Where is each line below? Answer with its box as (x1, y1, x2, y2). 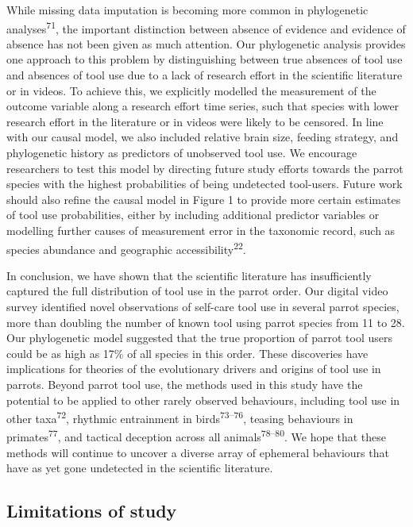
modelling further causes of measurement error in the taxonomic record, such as (6, 221, 396, 238)
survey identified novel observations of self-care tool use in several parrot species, (6, 298, 399, 314)
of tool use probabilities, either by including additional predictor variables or (6, 206, 380, 223)
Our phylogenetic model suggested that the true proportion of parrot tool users (6, 329, 392, 346)
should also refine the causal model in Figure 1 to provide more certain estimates (6, 190, 401, 207)
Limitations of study (6, 498, 177, 523)
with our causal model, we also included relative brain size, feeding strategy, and (6, 129, 399, 145)
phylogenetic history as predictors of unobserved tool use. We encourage (6, 144, 357, 160)
